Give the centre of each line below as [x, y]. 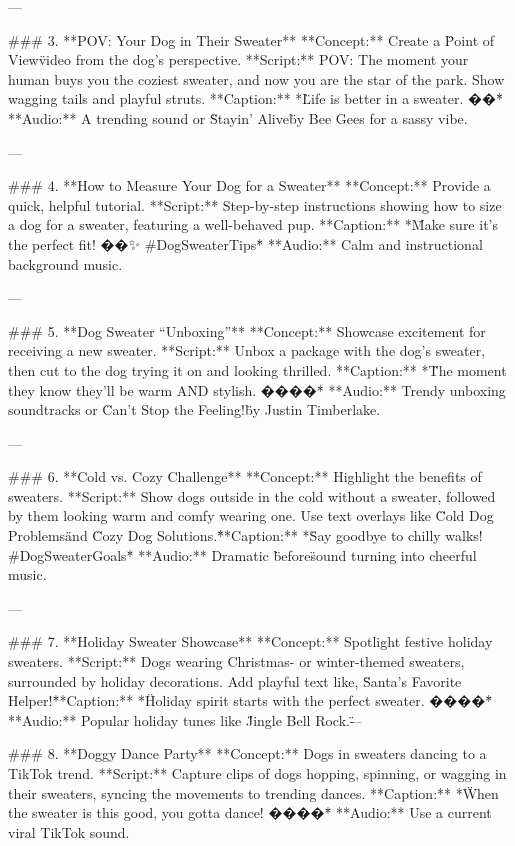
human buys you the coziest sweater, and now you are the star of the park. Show [256, 78]
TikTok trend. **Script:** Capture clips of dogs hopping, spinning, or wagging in [257, 773]
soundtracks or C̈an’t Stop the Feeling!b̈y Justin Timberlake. [194, 409]
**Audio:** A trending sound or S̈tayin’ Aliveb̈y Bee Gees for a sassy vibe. [238, 117]
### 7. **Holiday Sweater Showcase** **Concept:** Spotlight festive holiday [250, 641]
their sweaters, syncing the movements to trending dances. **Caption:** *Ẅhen [253, 792]
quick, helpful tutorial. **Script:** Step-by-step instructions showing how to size [255, 204]
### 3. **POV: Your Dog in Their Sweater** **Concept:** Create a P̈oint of [251, 39]
